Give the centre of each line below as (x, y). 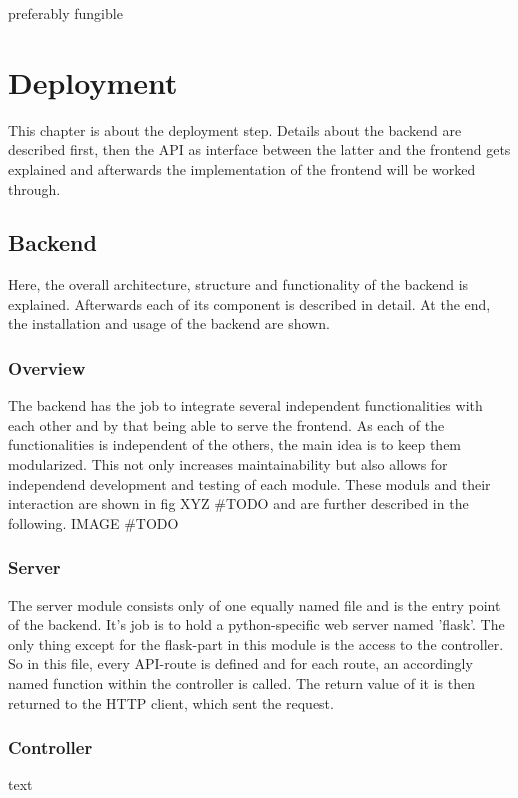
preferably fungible (65, 13)
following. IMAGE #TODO (93, 522)
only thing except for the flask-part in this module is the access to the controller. (256, 643)
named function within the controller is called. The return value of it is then (241, 683)
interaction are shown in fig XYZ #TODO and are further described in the (238, 503)
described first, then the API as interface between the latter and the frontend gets (259, 149)
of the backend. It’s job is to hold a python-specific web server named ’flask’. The (256, 624)
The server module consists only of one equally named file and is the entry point (254, 604)
